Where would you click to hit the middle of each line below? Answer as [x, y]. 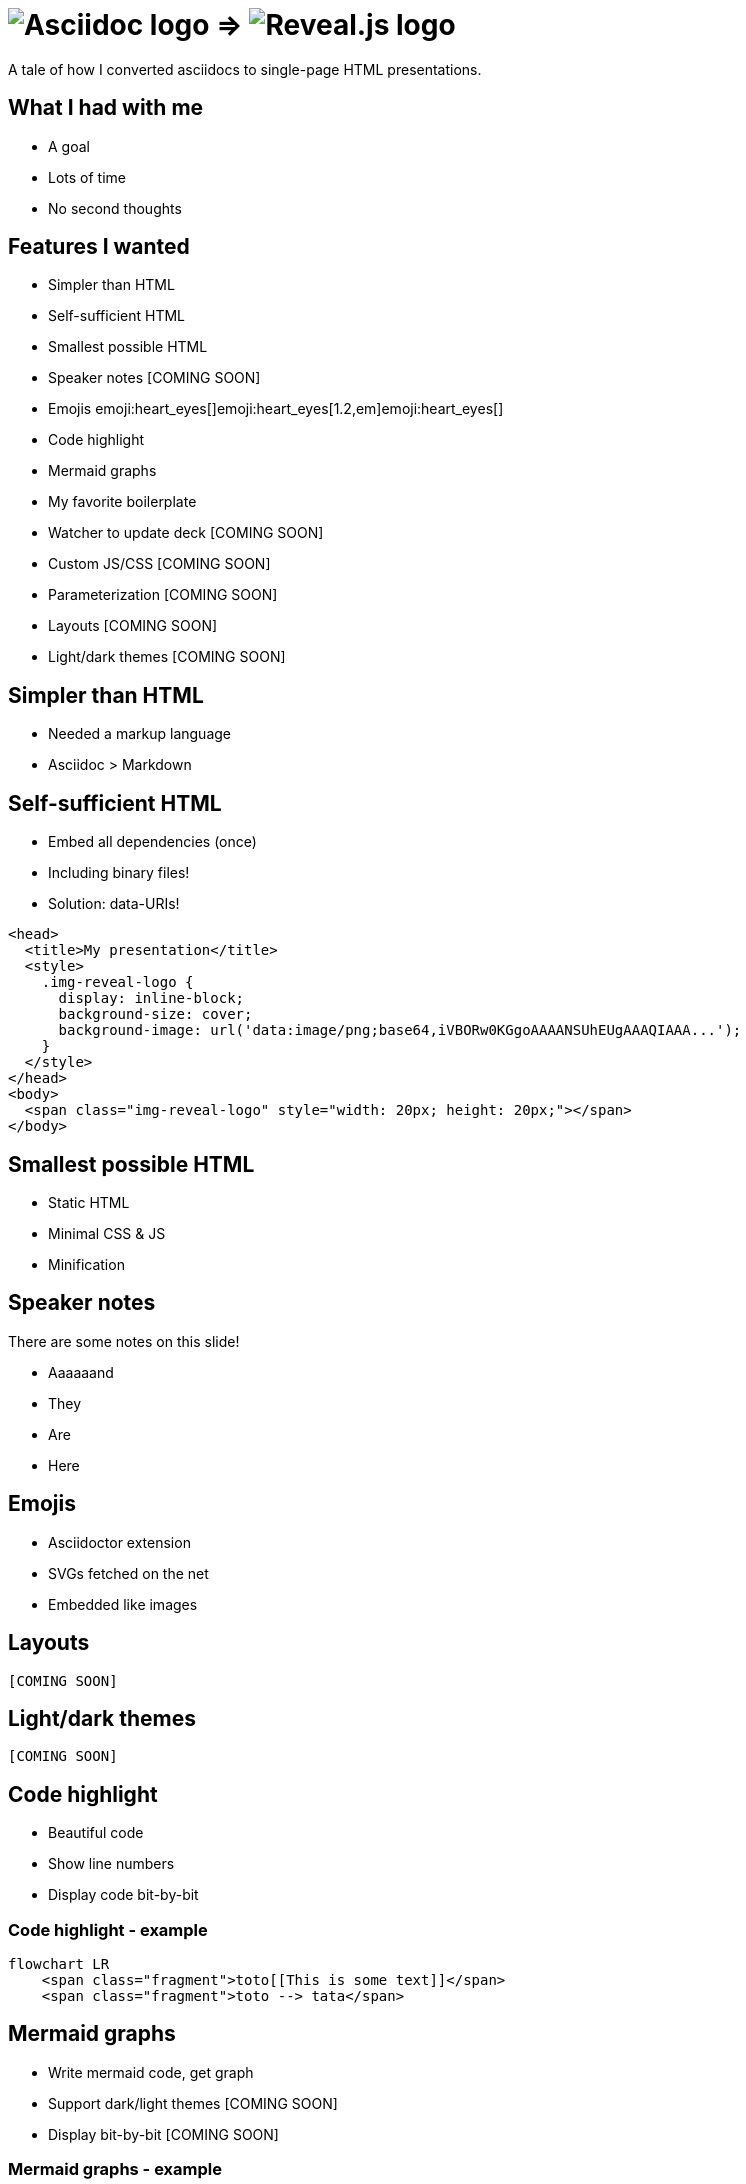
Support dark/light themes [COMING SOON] [193, 2103]
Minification [86, 1264]
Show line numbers [111, 1864]
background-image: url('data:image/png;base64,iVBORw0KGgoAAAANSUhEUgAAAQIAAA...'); [400, 1030]
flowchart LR [59, 1963]
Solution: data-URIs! [114, 904]
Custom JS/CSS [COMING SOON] [159, 564]
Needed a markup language [139, 734]
